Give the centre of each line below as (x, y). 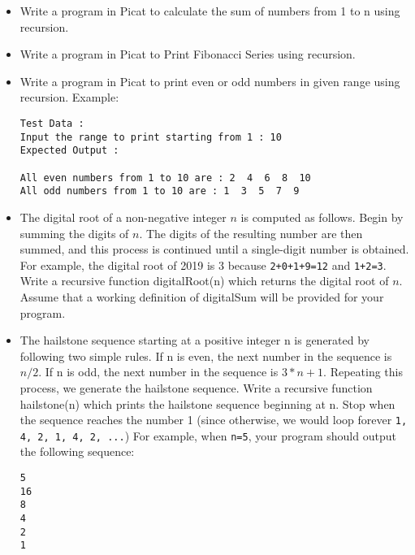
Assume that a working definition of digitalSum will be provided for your (202, 296)
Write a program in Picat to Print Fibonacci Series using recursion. (188, 54)
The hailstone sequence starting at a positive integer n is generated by (195, 340)
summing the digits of (74, 233)
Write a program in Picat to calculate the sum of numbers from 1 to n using (210, 11)
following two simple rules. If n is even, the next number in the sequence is (206, 356)
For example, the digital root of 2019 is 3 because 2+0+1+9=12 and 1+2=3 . (203, 264)
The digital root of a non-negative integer (123, 217)
